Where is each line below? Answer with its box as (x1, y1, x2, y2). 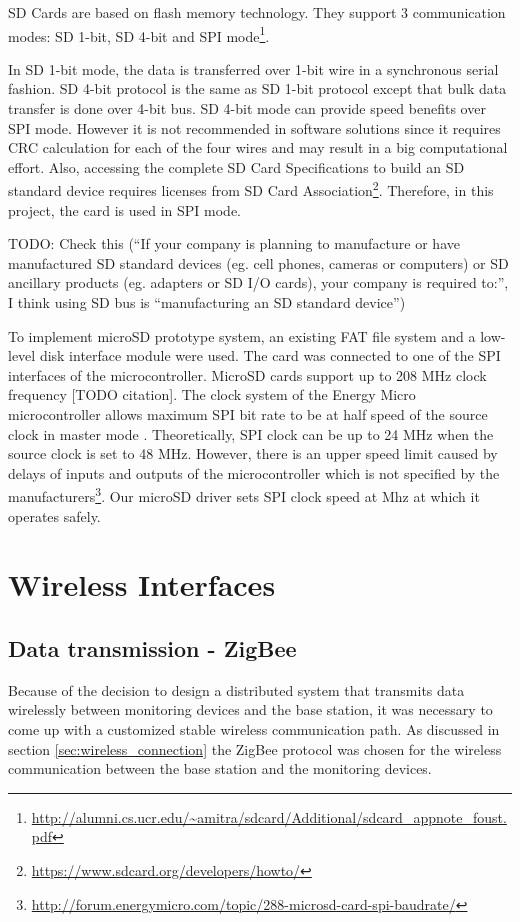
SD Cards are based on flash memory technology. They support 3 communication (8, 2, 506, 22)
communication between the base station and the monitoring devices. (8, 758, 432, 779)
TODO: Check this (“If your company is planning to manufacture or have (8, 233, 460, 254)
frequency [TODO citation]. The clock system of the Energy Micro (8, 384, 416, 405)
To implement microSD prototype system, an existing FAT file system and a (8, 325, 476, 346)
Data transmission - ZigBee (8, 632, 297, 663)
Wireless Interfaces (8, 564, 276, 605)
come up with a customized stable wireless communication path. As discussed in (8, 718, 500, 739)
